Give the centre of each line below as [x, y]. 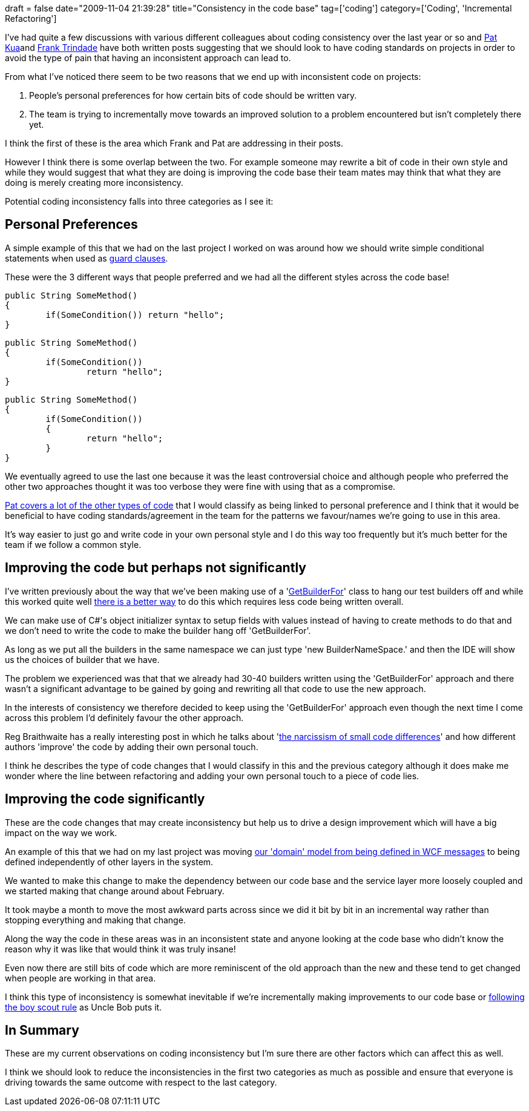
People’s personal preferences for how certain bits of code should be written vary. [193, 95]
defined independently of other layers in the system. [109, 862]
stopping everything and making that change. [95, 920]
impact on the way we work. [61, 832]
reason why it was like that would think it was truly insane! [120, 949]
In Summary [42, 1030]
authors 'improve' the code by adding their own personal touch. [132, 747]
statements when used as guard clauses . [87, 258]
